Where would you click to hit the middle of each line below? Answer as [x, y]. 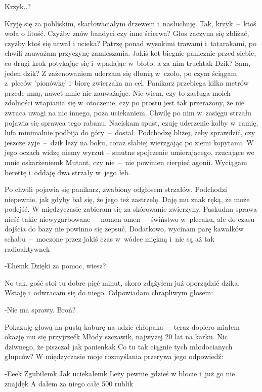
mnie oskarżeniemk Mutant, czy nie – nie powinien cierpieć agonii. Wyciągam [126, 162]
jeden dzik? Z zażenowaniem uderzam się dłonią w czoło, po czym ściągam [121, 73]
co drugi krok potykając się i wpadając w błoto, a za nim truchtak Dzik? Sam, [127, 63]
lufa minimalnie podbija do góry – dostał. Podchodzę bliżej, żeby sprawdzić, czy [130, 132]
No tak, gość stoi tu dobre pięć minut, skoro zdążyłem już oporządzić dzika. [122, 282]
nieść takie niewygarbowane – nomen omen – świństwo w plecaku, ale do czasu [130, 219]
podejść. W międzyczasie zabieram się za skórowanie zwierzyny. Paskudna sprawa [131, 209]
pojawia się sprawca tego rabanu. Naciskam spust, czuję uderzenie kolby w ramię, [132, 122]
